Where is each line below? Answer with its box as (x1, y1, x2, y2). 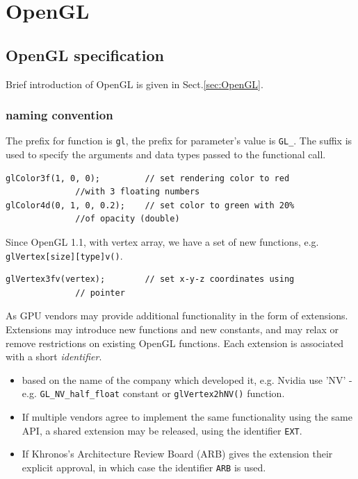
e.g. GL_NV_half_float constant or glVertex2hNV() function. (22, 386, 285, 401)
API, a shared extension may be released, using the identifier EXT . (22, 423, 302, 437)
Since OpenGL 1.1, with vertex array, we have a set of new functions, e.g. (6, 235, 319, 249)
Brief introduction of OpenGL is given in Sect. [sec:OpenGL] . (6, 76, 263, 91)
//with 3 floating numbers (75, 187, 200, 197)
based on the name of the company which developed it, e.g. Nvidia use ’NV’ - (22, 372, 352, 387)
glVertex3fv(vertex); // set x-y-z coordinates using (6, 274, 295, 285)
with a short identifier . (6, 349, 102, 364)
